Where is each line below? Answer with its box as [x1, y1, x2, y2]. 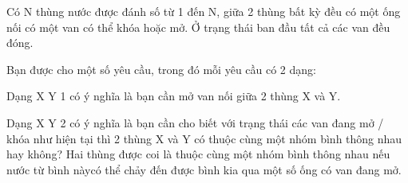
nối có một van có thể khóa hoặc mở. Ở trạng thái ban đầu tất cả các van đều [6, 18, 390, 35]
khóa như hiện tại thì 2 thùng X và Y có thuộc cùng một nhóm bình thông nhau [6, 130, 402, 146]
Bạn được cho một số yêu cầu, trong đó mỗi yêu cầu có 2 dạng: [6, 60, 316, 77]
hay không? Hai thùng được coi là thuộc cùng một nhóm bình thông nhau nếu [6, 146, 390, 162]
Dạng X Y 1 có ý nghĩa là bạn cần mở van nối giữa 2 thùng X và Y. [6, 88, 341, 104]
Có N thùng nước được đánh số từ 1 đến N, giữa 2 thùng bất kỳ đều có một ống [6, 3, 401, 19]
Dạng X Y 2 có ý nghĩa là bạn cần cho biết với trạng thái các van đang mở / [6, 114, 384, 130]
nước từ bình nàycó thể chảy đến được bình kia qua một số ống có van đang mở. [6, 161, 402, 177]
